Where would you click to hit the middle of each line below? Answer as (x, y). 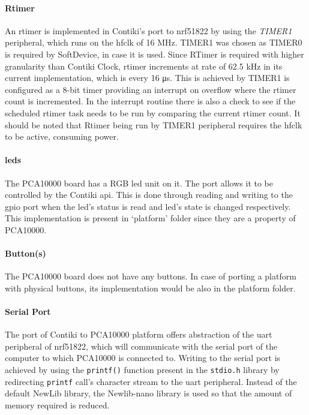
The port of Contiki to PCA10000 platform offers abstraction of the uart (139, 334)
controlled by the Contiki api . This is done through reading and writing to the (149, 195)
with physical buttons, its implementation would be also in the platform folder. (150, 288)
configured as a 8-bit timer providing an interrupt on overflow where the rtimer (151, 89)
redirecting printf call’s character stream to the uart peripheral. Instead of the (151, 381)
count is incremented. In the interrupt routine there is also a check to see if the (150, 101)
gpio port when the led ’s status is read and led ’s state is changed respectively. (148, 206)
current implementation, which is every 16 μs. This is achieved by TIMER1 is (147, 78)
